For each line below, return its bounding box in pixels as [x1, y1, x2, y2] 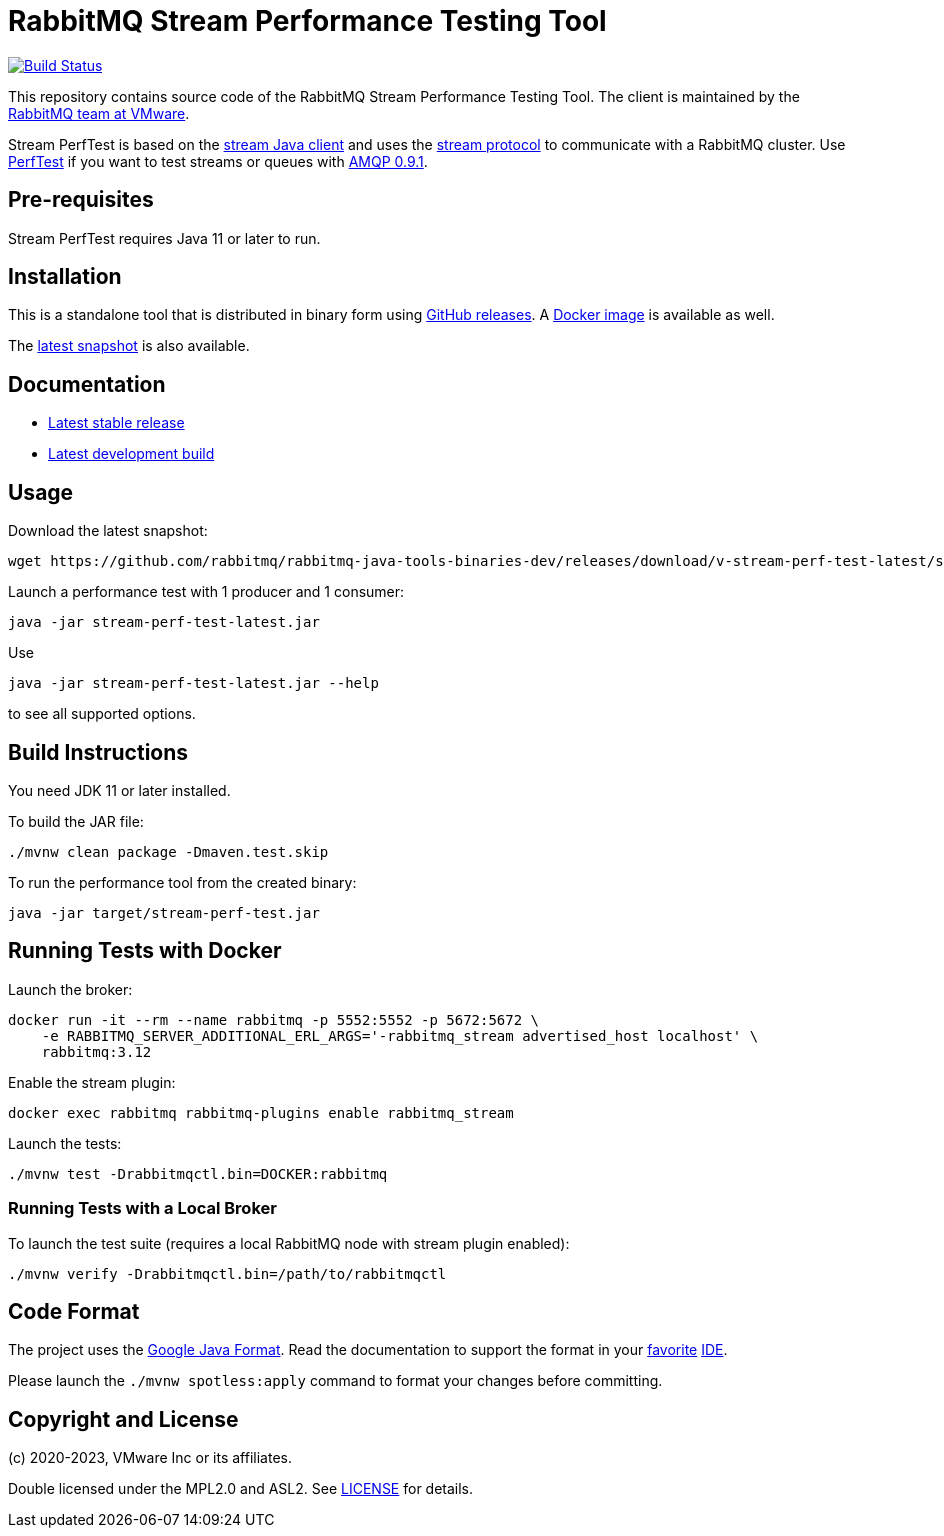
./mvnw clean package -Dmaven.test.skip [8, 843, 329, 860]
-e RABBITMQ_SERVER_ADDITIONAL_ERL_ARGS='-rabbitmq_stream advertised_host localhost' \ [41, 1027, 759, 1044]
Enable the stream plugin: [8, 1073, 176, 1091]
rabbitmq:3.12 [41, 1043, 152, 1060]
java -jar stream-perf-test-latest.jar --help [8, 675, 379, 692]
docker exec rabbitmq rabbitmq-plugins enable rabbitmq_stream [8, 1104, 514, 1121]
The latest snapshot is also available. [8, 337, 250, 355]
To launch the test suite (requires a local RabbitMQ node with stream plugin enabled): [8, 1234, 570, 1252]
